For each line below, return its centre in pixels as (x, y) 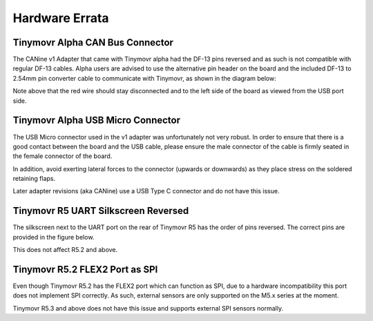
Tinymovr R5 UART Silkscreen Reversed (101, 211)
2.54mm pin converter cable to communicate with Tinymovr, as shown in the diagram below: (144, 78)
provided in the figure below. (54, 237)
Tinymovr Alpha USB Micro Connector (97, 120)
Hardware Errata (61, 18)
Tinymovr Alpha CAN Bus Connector (93, 42)
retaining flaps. (34, 179)
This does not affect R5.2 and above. (65, 250)
